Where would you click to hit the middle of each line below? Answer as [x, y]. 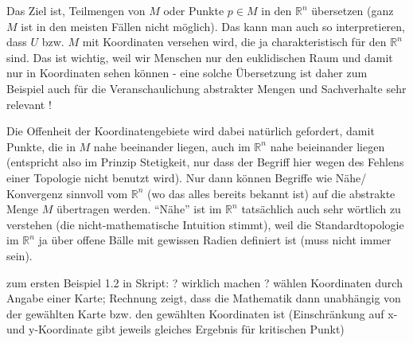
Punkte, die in [41, 146]
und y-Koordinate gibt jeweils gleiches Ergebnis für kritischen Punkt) [175, 329]
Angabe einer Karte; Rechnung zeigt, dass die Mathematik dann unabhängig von [204, 298]
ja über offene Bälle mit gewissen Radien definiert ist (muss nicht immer [215, 240]
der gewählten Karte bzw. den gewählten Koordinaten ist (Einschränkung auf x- [202, 313]
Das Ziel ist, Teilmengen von [76, 10]
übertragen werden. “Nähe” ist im [139, 209]
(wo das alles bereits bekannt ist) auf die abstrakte [271, 193]
